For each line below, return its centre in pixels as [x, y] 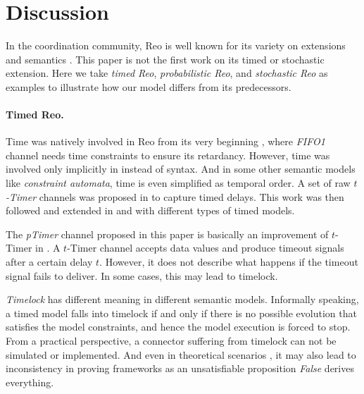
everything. [30, 382]
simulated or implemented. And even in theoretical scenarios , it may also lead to [181, 354]
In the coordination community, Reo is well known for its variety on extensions [176, 45]
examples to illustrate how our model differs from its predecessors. [149, 86]
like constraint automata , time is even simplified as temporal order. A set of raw [178, 183]
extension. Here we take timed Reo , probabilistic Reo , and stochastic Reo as [167, 73]
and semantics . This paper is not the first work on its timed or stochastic [165, 59]
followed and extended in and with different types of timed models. [150, 210]
